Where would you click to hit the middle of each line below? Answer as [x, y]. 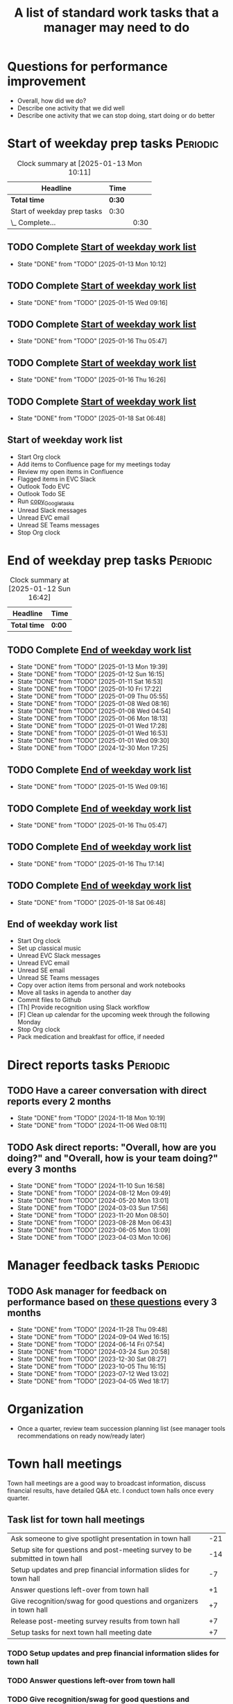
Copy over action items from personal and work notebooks [101, 985]
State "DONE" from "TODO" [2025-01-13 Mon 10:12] [92, 264]
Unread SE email [41, 970]
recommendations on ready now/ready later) [81, 1436]
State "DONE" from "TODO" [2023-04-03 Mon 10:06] [94, 1238]
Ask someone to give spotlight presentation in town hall [101, 1539]
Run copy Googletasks [46, 502]
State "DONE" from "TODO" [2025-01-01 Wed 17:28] [92, 726]
